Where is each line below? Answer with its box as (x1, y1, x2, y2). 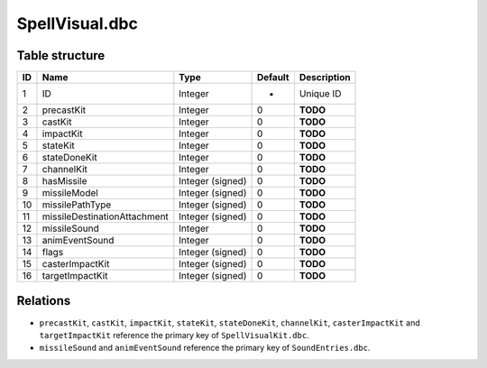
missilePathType (41, 198, 112, 211)
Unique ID (299, 87, 342, 100)
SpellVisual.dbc (16, 14, 139, 33)
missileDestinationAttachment (41, 210, 169, 223)
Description (299, 71, 351, 84)
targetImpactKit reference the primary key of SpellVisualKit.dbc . (39, 329, 310, 340)
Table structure (16, 48, 106, 63)
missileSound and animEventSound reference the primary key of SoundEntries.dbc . (39, 343, 371, 354)
